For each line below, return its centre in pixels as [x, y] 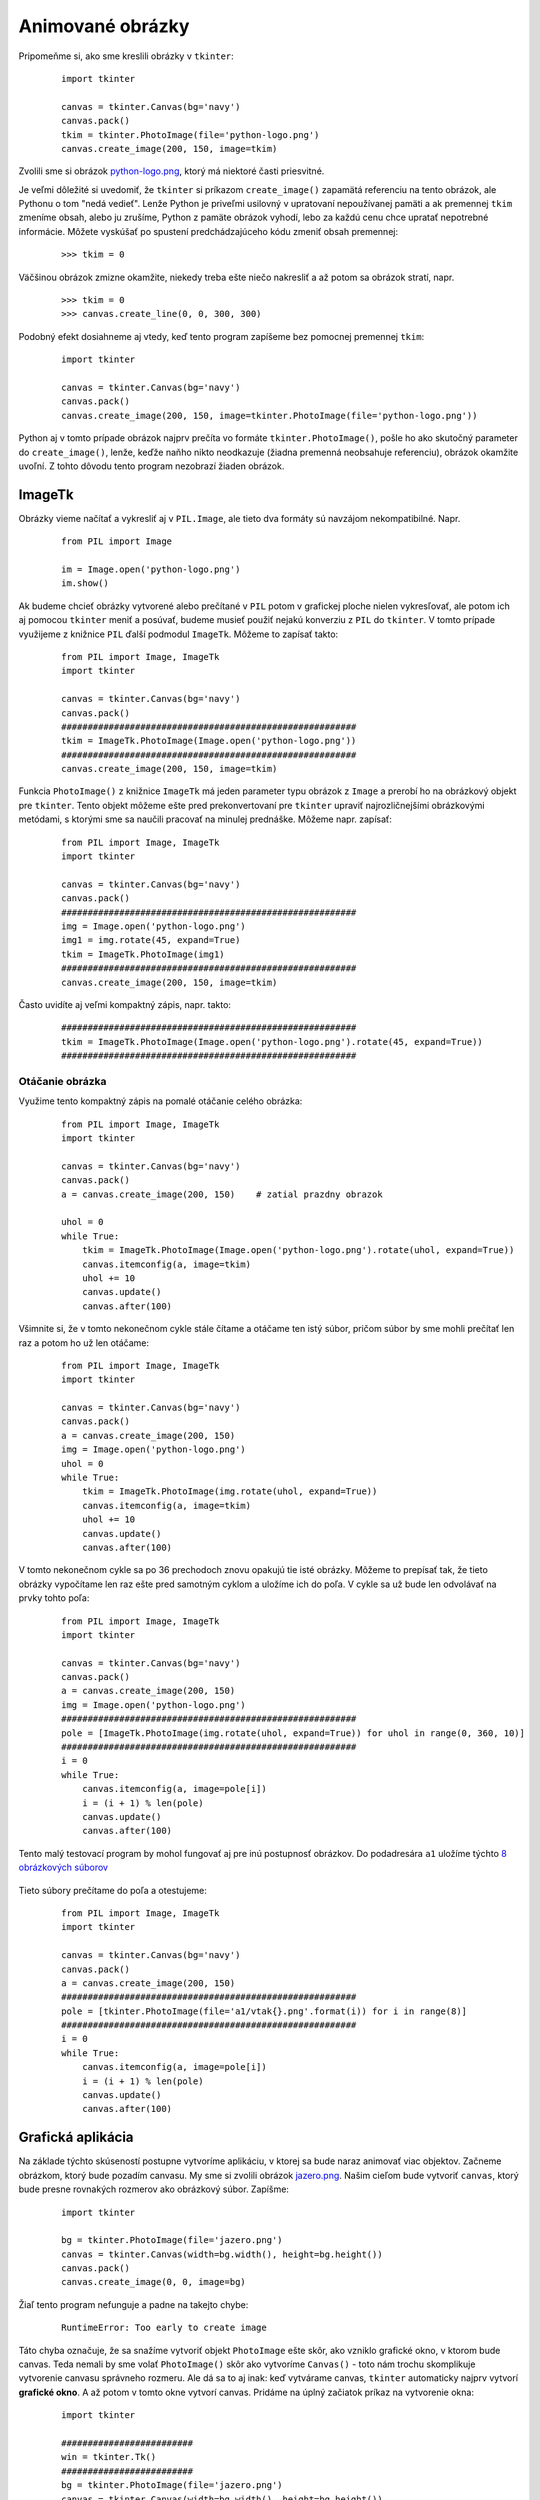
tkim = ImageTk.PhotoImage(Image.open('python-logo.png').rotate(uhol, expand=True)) [298, 1250]
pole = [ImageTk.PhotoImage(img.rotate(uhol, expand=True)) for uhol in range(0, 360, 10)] [293, 1733]
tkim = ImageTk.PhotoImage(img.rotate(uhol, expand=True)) [229, 1491]
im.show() [85, 583]
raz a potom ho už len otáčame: [84, 1342]
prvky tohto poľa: [54, 1598]
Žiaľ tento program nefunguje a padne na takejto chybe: [133, 2304]
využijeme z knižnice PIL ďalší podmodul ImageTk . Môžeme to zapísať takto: [178, 634]
